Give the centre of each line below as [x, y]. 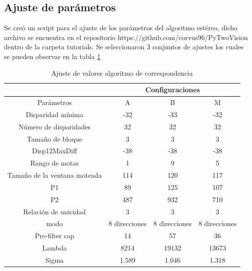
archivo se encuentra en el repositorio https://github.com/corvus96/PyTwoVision [126, 37]
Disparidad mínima [55, 114]
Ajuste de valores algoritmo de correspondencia [122, 73]
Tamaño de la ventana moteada [55, 175]
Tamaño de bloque [55, 138]
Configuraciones [173, 90]
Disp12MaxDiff [55, 151]
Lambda [55, 248]
